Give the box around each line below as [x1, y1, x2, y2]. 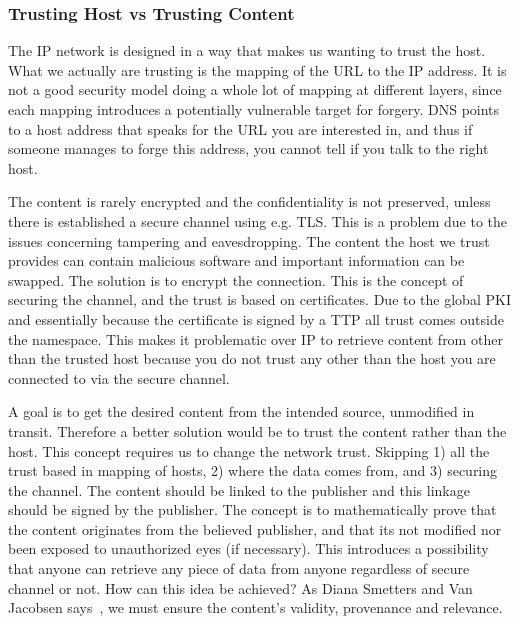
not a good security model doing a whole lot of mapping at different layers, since [8, 79, 502, 100]
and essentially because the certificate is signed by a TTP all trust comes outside [8, 308, 504, 329]
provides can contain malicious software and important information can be [8, 250, 465, 271]
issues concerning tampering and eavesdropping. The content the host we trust [8, 230, 490, 251]
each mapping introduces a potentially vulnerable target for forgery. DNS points [8, 99, 500, 119]
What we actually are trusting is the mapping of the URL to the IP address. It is [8, 59, 507, 80]
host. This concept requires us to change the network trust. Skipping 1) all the [8, 440, 490, 461]
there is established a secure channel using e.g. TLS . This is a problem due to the [8, 210, 508, 231]
